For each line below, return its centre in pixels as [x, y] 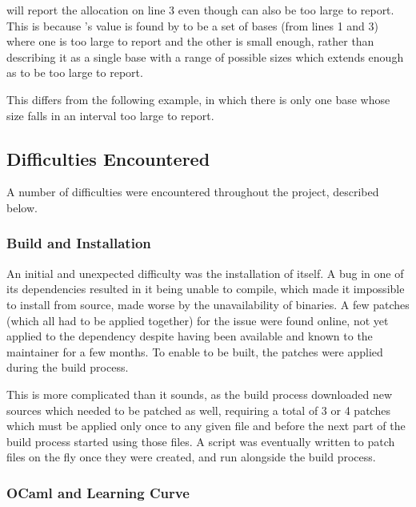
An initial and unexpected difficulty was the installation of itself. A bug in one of [205, 273]
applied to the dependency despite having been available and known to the [190, 336]
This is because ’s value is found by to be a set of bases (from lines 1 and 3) [193, 25]
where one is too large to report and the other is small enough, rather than [190, 41]
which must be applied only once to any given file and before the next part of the [206, 426]
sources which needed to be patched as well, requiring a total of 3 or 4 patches [198, 410]
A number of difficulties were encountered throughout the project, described [193, 192]
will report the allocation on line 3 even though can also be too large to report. [200, 10]
